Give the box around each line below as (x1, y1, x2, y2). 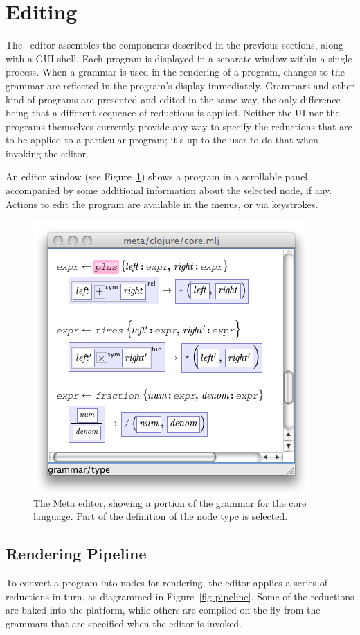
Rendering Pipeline (6, 543, 147, 564)
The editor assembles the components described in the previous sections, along (6, 37, 343, 52)
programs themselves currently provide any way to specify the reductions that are (6, 119, 352, 133)
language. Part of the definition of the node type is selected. (33, 509, 288, 523)
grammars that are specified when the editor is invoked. (6, 616, 242, 631)
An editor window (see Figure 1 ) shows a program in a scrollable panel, (6, 169, 311, 184)
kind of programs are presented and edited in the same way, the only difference (6, 92, 341, 106)
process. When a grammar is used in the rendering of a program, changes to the (6, 64, 345, 79)
